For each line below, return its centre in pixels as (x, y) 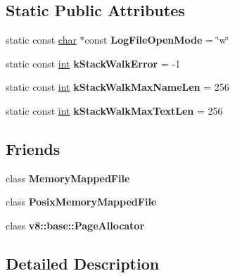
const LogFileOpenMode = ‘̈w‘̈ (157, 40)
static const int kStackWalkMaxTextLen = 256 (114, 110)
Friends (33, 148)
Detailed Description (83, 263)
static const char (41, 40)
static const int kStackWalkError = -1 (93, 63)
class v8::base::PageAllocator (75, 225)
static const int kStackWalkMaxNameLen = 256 (118, 87)
